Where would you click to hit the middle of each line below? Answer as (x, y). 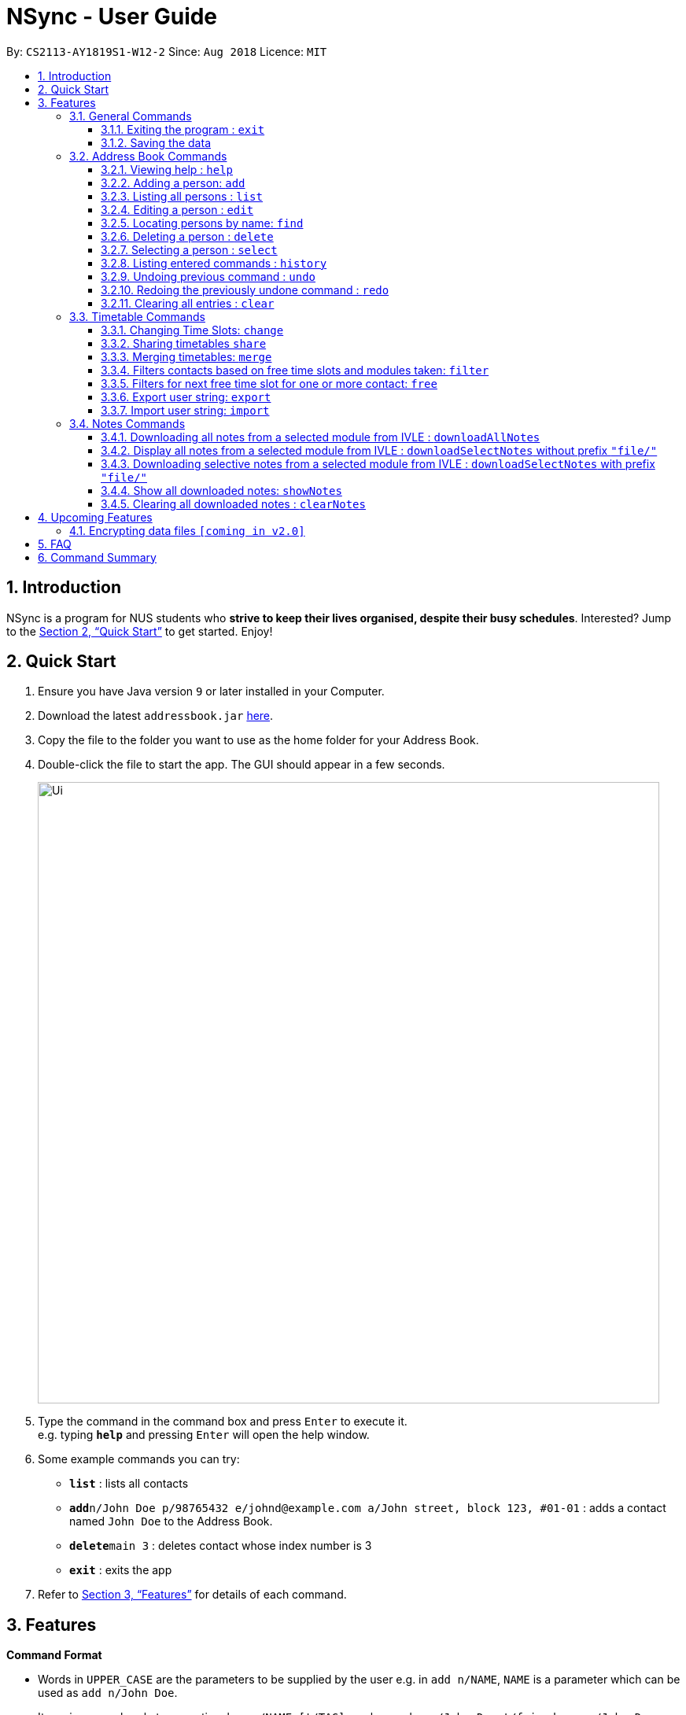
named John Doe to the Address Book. (171, 1521)
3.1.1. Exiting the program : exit (183, 129)
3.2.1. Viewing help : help (167, 169)
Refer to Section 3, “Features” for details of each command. (192, 1595)
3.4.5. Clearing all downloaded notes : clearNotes (233, 503)
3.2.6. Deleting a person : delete (187, 236)
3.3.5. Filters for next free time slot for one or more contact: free (269, 383)
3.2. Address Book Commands (148, 156)
